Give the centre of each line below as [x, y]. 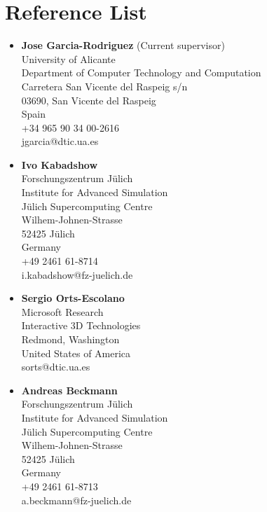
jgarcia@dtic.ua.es [60, 141]
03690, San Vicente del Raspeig [89, 100]
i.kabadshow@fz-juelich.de [77, 274]
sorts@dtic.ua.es [56, 367]
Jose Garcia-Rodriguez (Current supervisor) [123, 45]
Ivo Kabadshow [60, 164]
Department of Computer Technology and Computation [141, 72]
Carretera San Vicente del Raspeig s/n [104, 86]
